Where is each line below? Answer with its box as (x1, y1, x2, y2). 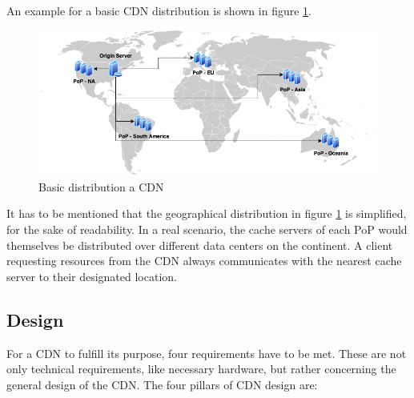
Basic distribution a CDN (38, 178, 164, 195)
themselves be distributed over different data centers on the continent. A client (6, 236, 393, 253)
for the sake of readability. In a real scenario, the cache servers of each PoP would (6, 221, 408, 238)
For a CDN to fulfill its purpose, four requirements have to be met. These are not (6, 344, 407, 361)
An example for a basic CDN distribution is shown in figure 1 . (6, 2, 312, 18)
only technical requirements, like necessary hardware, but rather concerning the (6, 360, 396, 377)
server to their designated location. (6, 267, 177, 284)
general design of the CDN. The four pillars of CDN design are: (6, 376, 318, 392)
